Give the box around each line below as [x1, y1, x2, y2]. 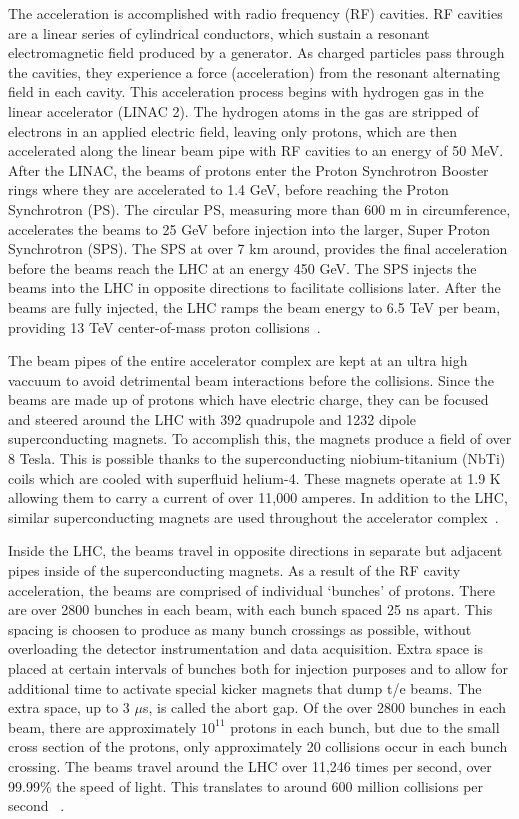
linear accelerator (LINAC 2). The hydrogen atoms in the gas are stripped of [8, 100, 479, 121]
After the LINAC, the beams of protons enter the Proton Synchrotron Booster [8, 159, 489, 180]
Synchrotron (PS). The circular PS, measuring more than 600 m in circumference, [8, 198, 511, 219]
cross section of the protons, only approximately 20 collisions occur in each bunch [8, 736, 508, 757]
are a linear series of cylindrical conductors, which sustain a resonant [8, 22, 430, 43]
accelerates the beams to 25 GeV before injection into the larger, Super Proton [8, 218, 491, 239]
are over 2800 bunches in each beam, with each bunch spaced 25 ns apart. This [8, 599, 493, 620]
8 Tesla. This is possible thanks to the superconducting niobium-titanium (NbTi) [8, 448, 506, 469]
